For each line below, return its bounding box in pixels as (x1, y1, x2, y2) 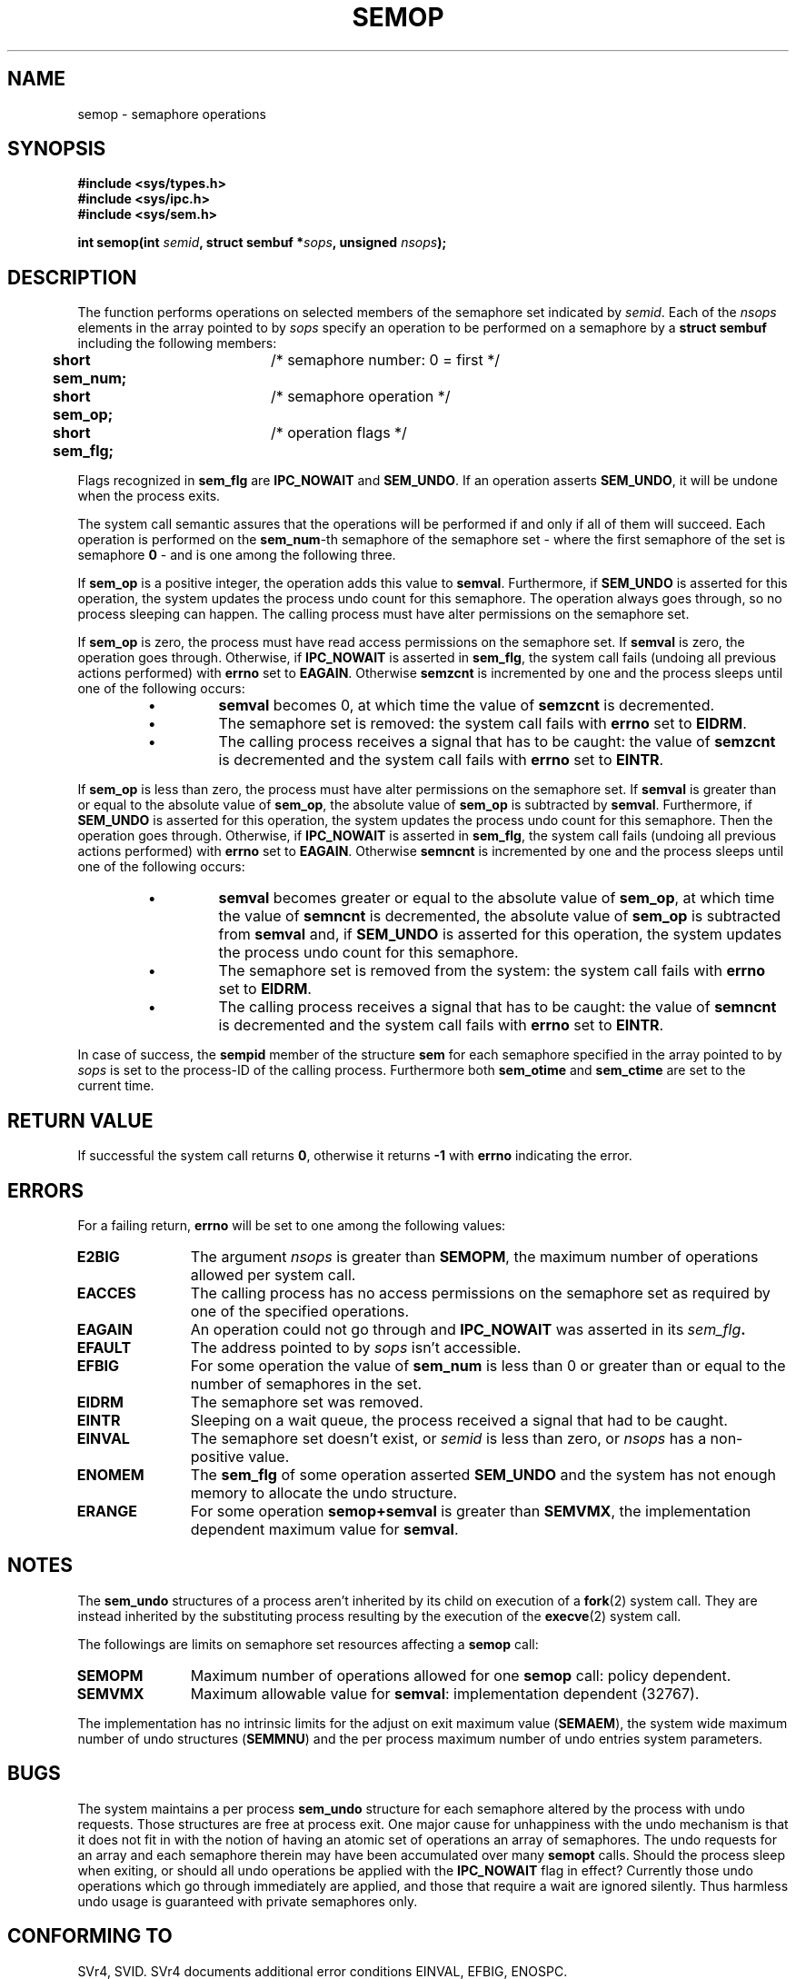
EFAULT (76, 1338, 132, 1357)
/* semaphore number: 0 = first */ (270, 351, 501, 370)
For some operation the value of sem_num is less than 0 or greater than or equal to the (190, 1356, 786, 1375)
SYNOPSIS (7, 137, 106, 161)
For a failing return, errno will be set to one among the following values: (77, 1217, 506, 1233)
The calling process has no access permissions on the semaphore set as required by (190, 1283, 771, 1302)
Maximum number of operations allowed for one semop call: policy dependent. (190, 1666, 731, 1685)
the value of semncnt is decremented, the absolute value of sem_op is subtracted (218, 907, 781, 926)
